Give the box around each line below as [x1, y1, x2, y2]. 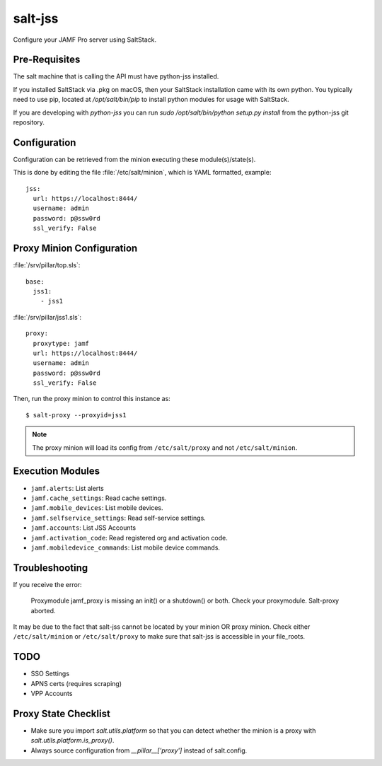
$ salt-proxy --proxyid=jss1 [25, 411, 127, 419]
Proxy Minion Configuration [13, 243, 138, 255]
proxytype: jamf [33, 340, 90, 347]
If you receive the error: [13, 580, 82, 588]
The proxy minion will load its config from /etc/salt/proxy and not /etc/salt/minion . [32, 443, 298, 452]
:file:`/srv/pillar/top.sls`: [13, 261, 81, 269]
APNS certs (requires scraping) [30, 679, 122, 687]
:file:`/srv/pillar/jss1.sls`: [13, 313, 81, 321]
